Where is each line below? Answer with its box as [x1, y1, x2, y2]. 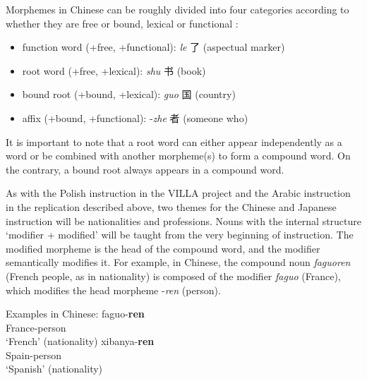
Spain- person [6, 347, 62, 362]
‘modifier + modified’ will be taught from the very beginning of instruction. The [6, 227, 354, 242]
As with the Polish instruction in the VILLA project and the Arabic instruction [6, 186, 351, 200]
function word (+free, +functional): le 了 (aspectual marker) [22, 40, 285, 54]
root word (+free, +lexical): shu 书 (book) [22, 63, 206, 78]
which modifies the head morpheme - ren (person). [6, 282, 221, 297]
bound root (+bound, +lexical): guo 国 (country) [22, 87, 236, 102]
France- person [6, 320, 66, 334]
